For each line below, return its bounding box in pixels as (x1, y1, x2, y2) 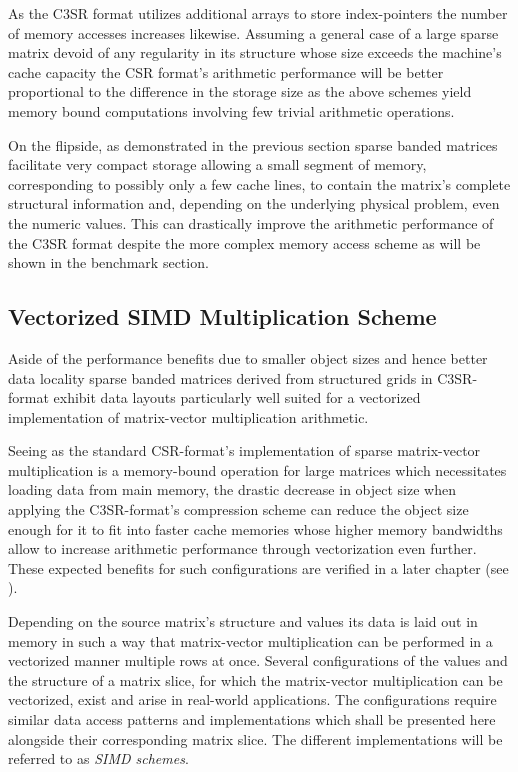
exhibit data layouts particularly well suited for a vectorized (53, 387, 421, 408)
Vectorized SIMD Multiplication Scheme (8, 301, 437, 332)
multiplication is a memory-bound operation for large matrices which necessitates (8, 459, 507, 480)
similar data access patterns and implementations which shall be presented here (8, 709, 496, 730)
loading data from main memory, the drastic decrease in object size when (8, 479, 456, 500)
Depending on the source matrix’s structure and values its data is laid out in (8, 611, 478, 632)
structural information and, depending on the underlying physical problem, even (8, 193, 500, 214)
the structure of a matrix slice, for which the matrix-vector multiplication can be (8, 669, 503, 690)
